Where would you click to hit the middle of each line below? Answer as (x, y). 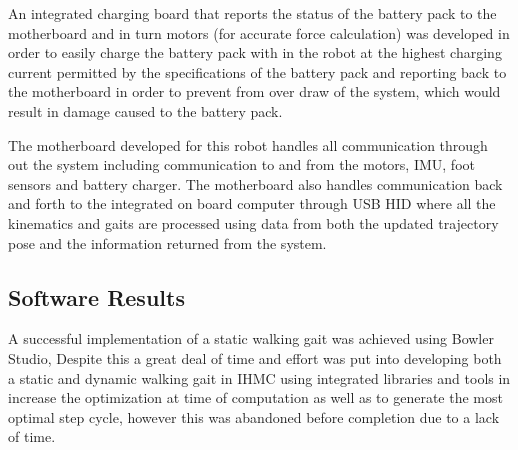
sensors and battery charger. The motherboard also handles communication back (255, 183)
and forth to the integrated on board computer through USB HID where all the (252, 203)
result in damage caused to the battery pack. (145, 110)
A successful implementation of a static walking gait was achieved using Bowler (251, 338)
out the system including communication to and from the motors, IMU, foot (241, 164)
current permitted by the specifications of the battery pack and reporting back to (257, 71)
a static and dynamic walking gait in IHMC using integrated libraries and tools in (259, 377)
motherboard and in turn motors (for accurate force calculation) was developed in (259, 32)
